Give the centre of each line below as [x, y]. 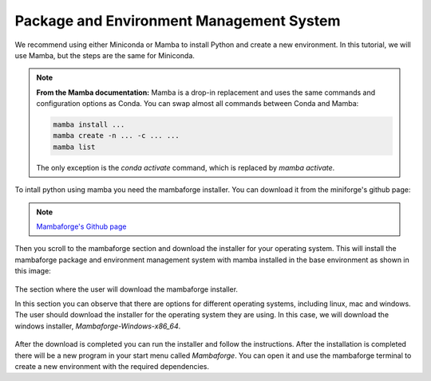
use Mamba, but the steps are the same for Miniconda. [105, 55]
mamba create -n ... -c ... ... [116, 136]
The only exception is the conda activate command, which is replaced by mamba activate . [186, 167]
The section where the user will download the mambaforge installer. [127, 289]
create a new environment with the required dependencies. [112, 366]
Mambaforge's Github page [81, 226]
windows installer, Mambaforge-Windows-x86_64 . [98, 326]
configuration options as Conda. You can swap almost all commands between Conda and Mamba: [198, 104]
